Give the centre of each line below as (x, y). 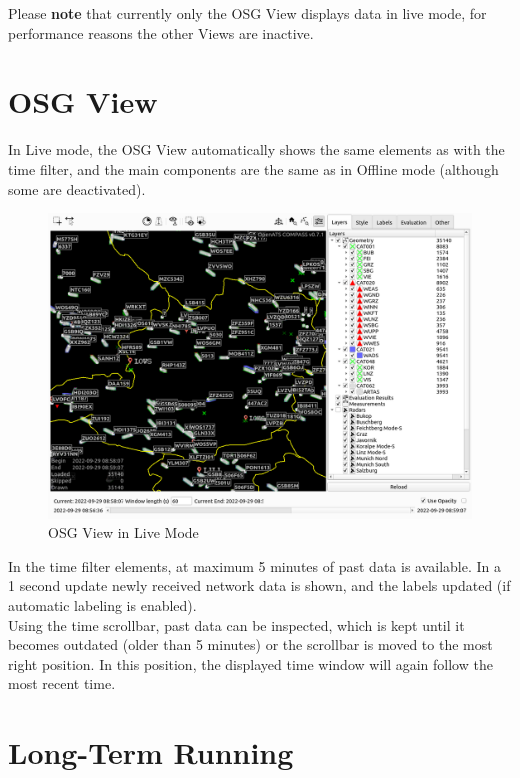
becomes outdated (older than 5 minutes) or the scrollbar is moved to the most (250, 644)
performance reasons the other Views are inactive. (161, 32)
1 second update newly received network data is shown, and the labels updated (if (259, 585)
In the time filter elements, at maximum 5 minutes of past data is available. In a (255, 565)
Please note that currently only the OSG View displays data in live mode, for (247, 13)
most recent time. (62, 683)
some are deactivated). (77, 188)
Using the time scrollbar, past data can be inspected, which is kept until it (236, 624)
